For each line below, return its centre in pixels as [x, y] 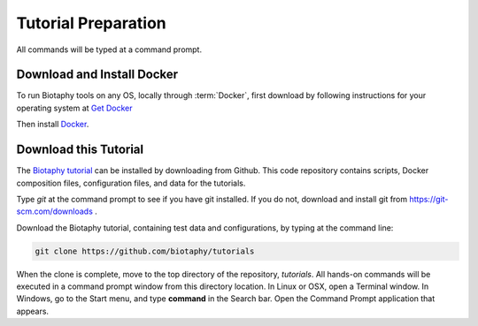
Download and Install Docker [97, 75]
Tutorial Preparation [92, 23]
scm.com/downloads [54, 211]
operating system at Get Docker [74, 108]
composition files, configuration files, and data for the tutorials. [131, 183]
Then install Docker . [53, 125]
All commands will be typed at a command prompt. [109, 49]
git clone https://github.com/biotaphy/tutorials [145, 251]
